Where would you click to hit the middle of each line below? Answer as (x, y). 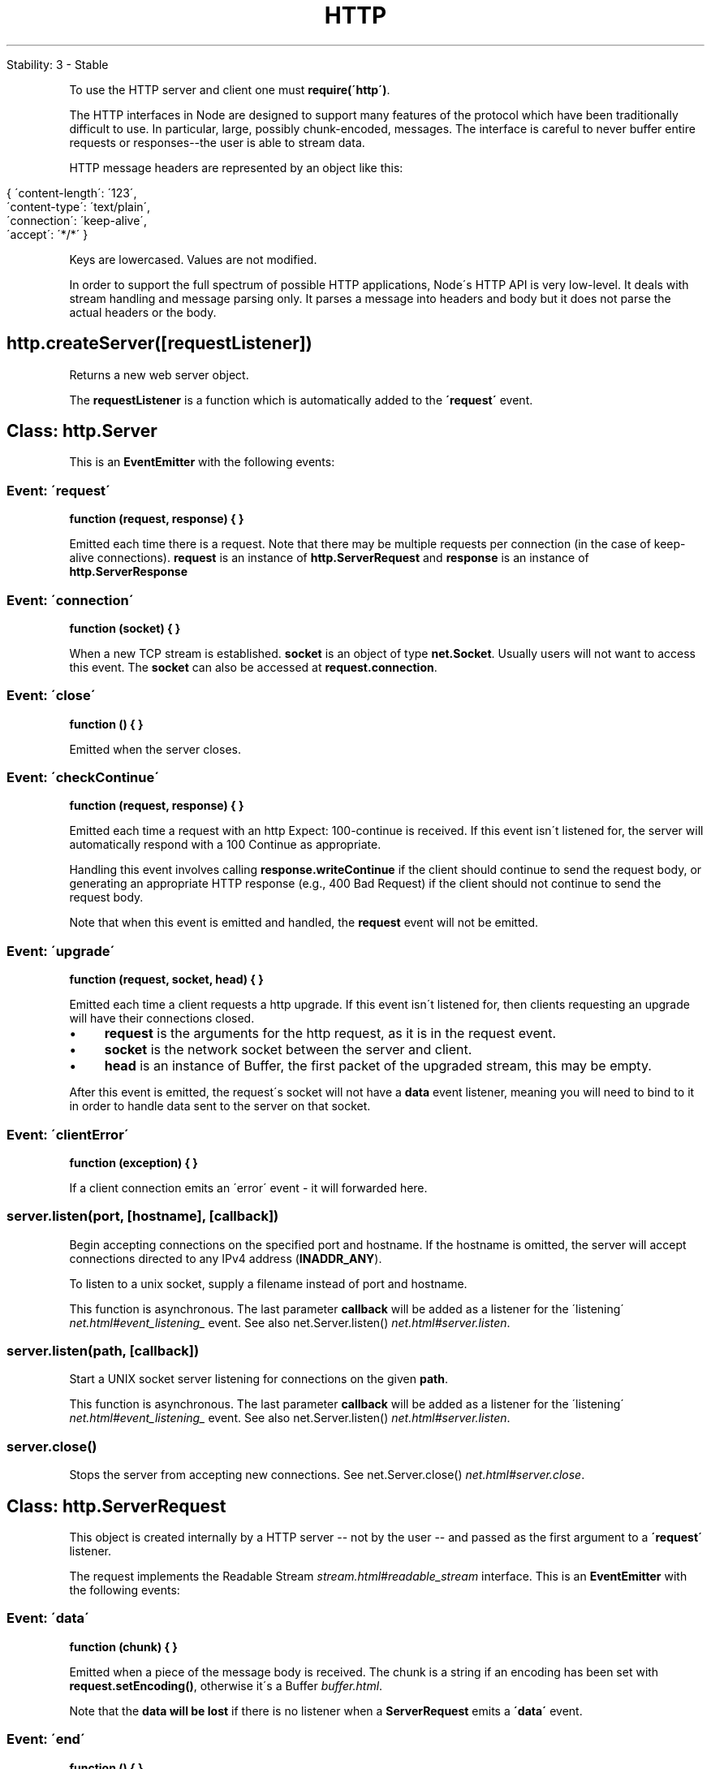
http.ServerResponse (129, 572)
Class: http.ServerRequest (116, 1506)
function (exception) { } (134, 1162)
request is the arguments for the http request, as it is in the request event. (330, 1034)
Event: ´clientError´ (68, 1134)
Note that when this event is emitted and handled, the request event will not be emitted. (304, 923)
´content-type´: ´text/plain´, (79, 206)
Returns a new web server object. (159, 374)
